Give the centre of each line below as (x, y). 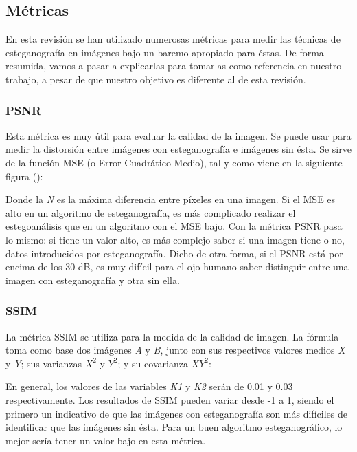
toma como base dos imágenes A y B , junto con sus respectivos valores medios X (175, 350)
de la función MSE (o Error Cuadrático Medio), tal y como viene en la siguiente (174, 162)
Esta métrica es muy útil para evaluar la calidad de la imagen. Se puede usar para (178, 135)
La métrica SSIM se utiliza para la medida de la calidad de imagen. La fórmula (172, 336)
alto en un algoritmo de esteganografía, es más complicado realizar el (151, 212)
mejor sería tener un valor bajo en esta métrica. (106, 440)
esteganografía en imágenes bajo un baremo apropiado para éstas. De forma (165, 52)
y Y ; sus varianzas (44, 363)
